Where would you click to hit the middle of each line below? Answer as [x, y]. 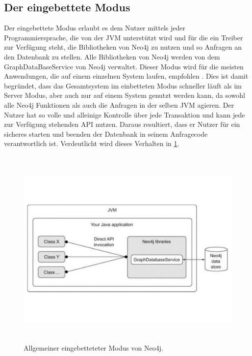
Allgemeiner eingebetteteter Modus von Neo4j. [93, 348]
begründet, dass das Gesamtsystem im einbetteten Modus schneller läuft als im [123, 85]
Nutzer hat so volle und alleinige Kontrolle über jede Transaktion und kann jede [125, 114]
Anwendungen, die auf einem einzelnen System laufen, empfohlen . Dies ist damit [126, 76]
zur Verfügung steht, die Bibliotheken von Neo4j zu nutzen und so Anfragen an [123, 47]
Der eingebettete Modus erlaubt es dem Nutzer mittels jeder [95, 28]
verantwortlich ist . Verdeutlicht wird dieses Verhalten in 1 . [92, 143]
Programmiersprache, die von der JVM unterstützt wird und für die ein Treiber [124, 37]
